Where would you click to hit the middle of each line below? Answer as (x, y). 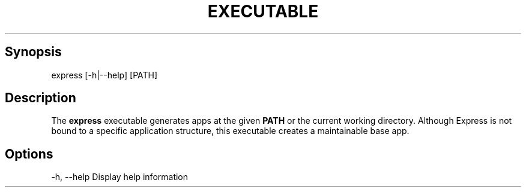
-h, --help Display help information (120, 177)
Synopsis (33, 52)
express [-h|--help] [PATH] (104, 75)
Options (29, 154)
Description (41, 98)
